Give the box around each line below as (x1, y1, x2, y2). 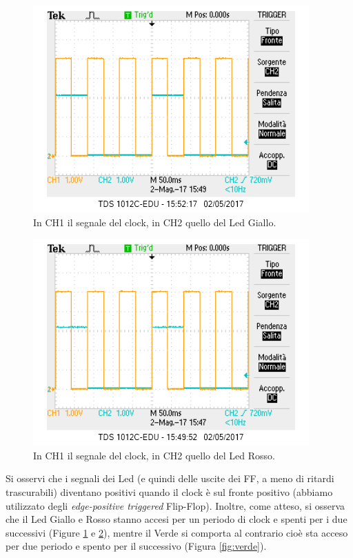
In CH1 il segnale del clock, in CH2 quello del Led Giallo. (33, 215, 276, 229)
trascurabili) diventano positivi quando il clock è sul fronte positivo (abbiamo (6, 484, 333, 499)
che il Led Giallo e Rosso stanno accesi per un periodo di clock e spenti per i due (6, 512, 347, 526)
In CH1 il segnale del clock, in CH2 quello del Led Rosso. (33, 448, 275, 462)
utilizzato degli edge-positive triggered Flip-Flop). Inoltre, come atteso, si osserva (6, 498, 345, 512)
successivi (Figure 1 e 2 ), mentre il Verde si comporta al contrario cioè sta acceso (6, 525, 348, 539)
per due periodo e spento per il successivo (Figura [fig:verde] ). (6, 539, 267, 553)
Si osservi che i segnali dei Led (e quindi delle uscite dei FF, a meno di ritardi (6, 471, 334, 486)
